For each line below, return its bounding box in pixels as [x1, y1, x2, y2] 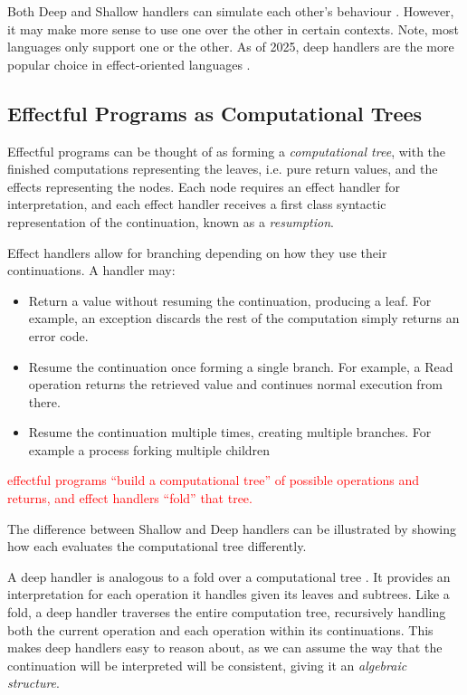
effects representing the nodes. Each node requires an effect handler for [7, 176, 400, 195]
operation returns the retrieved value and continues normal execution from [28, 375, 443, 394]
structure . [7, 673, 60, 692]
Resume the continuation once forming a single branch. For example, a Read [28, 357, 453, 376]
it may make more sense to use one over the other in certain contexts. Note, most [7, 19, 459, 38]
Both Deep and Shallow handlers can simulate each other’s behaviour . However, [7, 2, 454, 20]
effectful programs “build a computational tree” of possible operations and [7, 471, 420, 490]
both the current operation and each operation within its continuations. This [7, 620, 434, 639]
